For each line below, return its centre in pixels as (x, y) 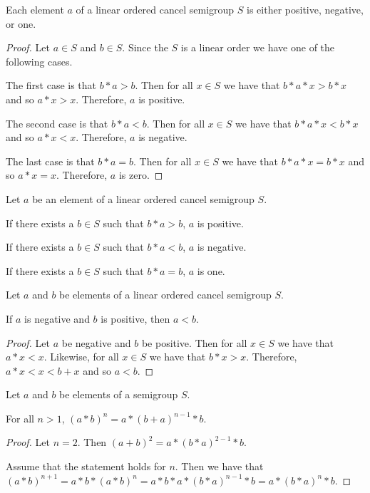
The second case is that (57, 123)
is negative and (57, 318)
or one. (21, 23)
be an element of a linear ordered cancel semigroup (143, 198)
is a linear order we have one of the (258, 47)
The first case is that (51, 85)
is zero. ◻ (141, 175)
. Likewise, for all (81, 357)
